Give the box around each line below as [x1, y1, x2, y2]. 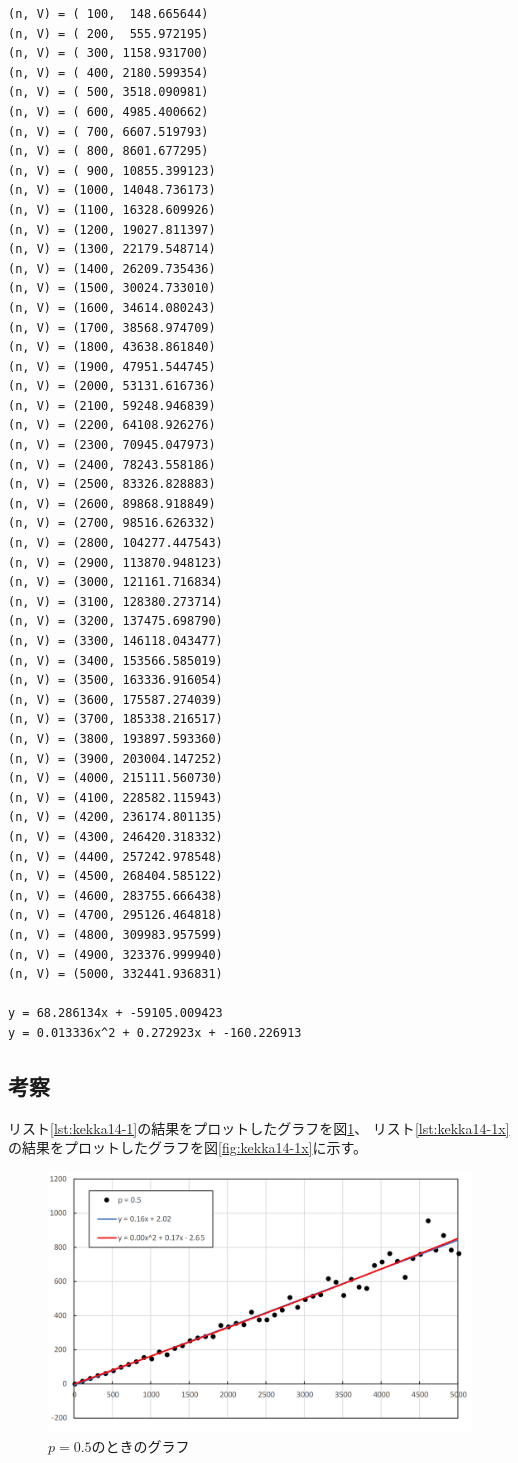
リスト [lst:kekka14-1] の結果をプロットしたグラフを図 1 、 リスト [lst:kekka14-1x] [8, 1117, 510, 1138]
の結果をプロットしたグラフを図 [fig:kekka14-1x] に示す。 [8, 1137, 368, 1158]
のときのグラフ [91, 1436, 190, 1457]
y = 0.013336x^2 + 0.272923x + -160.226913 [8, 1025, 302, 1040]
